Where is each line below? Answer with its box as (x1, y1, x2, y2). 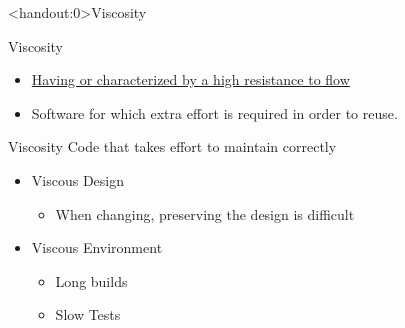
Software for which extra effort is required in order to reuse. (31, 102, 398, 123)
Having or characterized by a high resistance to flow (31, 69, 350, 90)
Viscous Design (31, 169, 124, 190)
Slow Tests (55, 304, 121, 325)
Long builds (55, 270, 128, 291)
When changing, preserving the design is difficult (55, 203, 355, 224)
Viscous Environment (31, 237, 163, 258)
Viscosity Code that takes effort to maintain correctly (8, 136, 337, 157)
